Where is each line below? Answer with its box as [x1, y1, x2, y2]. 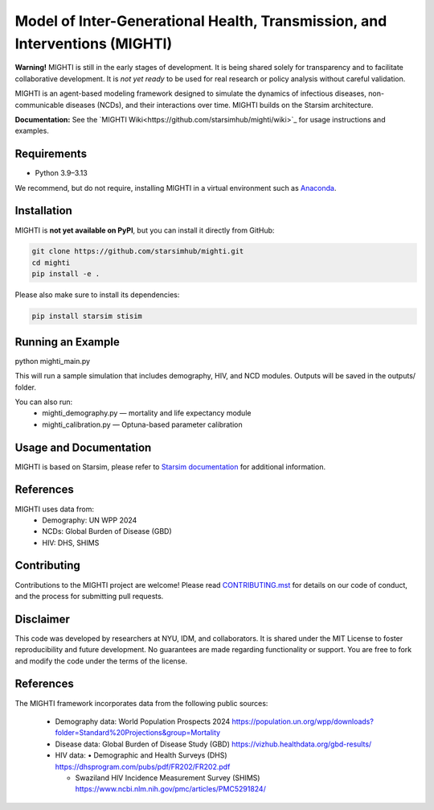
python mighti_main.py [14, 356, 91, 366]
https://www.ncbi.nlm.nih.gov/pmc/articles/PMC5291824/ [75, 784, 267, 794]
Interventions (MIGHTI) [14, 35, 173, 52]
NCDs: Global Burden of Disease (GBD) [42, 527, 172, 536]
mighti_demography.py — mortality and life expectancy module [42, 408, 252, 418]
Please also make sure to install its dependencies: [14, 290, 180, 300]
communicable [14, 100, 64, 110]
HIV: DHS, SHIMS [42, 538, 100, 548]
